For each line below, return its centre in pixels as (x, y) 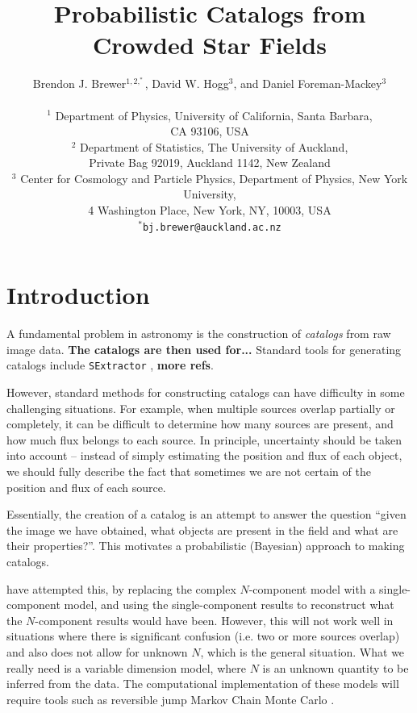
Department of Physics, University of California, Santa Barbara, (214, 115)
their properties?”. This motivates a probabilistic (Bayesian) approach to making (206, 546)
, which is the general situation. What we (302, 652)
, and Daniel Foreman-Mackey (308, 83)
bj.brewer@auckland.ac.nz (212, 227)
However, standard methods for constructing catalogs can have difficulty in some (206, 392)
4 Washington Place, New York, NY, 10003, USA (210, 210)
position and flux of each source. (86, 487)
